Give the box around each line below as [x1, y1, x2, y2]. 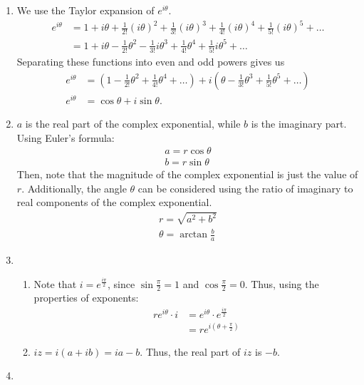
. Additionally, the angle [21, 180, 127, 195]
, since [108, 276, 135, 291]
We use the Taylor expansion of [16, 3, 155, 17]
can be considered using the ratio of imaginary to [137, 180, 353, 195]
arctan [180, 230, 208, 240]
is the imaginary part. [251, 116, 347, 131]
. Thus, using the [244, 276, 319, 291]
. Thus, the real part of [140, 344, 241, 359]
